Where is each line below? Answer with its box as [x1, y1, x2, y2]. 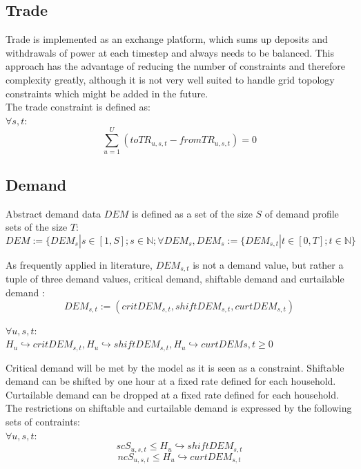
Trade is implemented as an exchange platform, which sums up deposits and [6, 32, 328, 46]
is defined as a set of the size [132, 206, 253, 220]
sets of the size [6, 220, 68, 234]
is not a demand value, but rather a [193, 257, 344, 271]
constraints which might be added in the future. [6, 86, 208, 100]
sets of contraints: [6, 414, 80, 428]
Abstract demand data [6, 206, 101, 220]
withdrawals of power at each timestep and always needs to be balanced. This [6, 45, 335, 59]
